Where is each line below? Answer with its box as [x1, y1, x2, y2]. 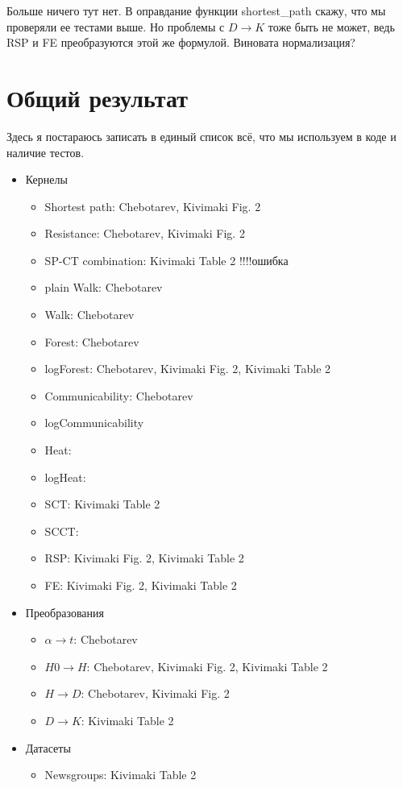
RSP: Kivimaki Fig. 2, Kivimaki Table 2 [44, 550, 244, 566]
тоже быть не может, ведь [268, 18, 395, 35]
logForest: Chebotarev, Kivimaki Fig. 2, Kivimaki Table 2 [44, 360, 331, 377]
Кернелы [25, 171, 68, 188]
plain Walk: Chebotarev [44, 279, 163, 296]
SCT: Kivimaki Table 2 [44, 496, 160, 512]
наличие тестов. [6, 143, 85, 160]
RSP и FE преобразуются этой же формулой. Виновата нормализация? [6, 34, 355, 51]
